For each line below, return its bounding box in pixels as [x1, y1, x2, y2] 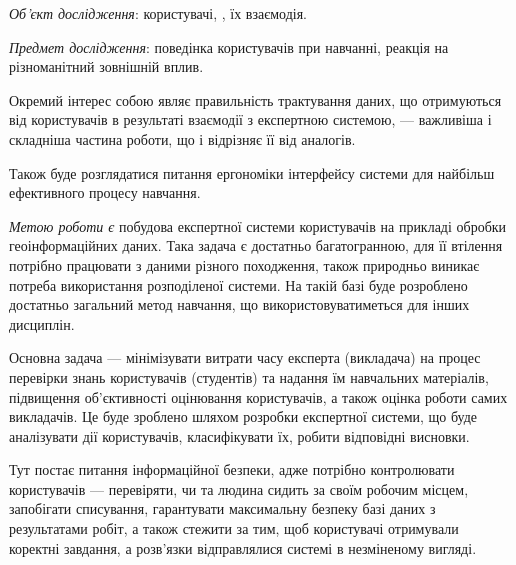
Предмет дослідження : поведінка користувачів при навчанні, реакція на [9, 36, 449, 57]
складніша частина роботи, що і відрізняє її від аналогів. [9, 128, 356, 149]
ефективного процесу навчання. [9, 182, 201, 203]
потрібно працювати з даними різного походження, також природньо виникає [9, 254, 480, 275]
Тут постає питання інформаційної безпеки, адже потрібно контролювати [9, 459, 455, 480]
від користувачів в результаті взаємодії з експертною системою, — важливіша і [9, 109, 492, 130]
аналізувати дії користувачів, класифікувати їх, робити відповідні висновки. [9, 425, 470, 446]
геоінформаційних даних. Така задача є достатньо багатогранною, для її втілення [9, 235, 503, 256]
